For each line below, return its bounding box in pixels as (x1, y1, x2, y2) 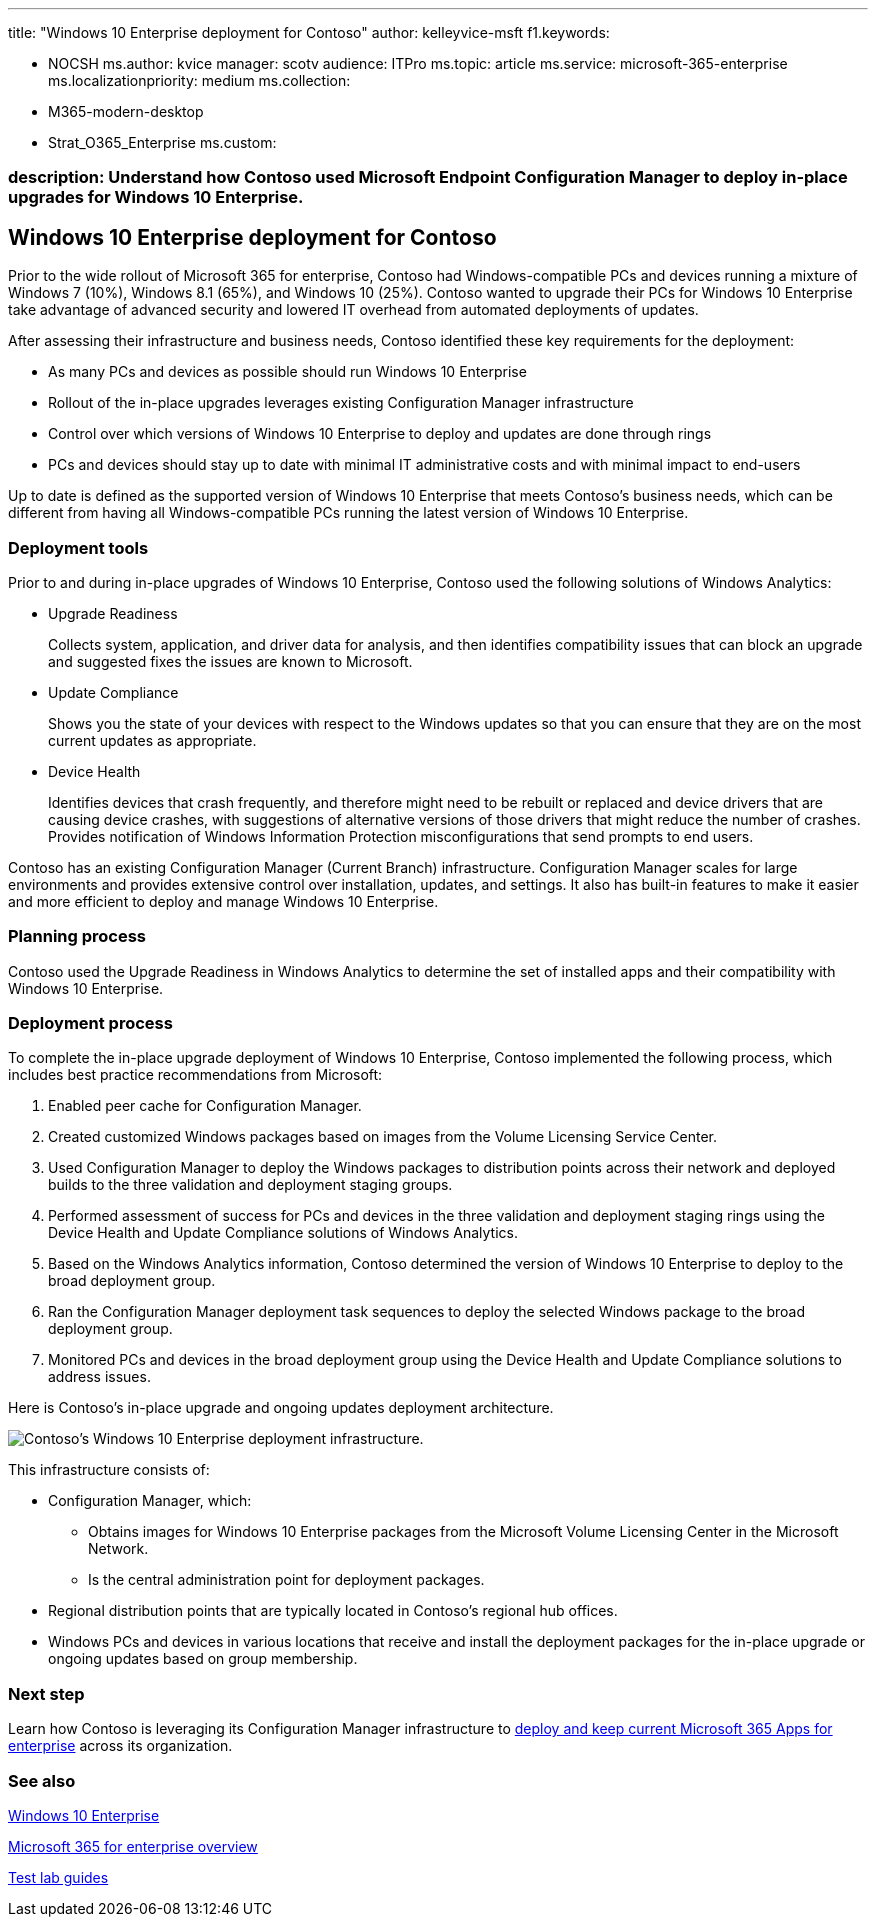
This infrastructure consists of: (8, 1461, 210, 1479)
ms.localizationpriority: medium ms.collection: (48, 72, 351, 89)
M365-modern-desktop (48, 103, 204, 120)
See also (8, 1770, 76, 1791)
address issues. (48, 1368, 151, 1386)
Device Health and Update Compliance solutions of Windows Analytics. (48, 1224, 518, 1242)
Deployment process (8, 1013, 173, 1034)
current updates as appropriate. (48, 731, 257, 749)
